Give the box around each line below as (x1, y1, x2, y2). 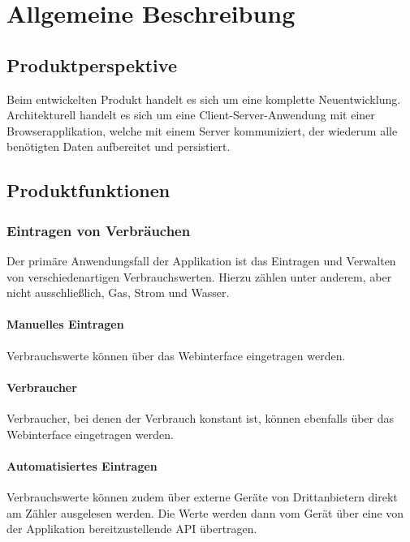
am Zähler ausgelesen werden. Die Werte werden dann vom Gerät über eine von (6, 504, 404, 521)
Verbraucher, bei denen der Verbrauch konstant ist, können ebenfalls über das (6, 409, 395, 426)
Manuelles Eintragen (6, 316, 124, 333)
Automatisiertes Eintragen (6, 457, 158, 474)
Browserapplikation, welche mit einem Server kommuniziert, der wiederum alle (6, 122, 398, 139)
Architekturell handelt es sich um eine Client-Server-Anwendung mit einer (6, 106, 375, 123)
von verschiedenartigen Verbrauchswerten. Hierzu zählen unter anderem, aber (6, 268, 392, 285)
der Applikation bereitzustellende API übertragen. (6, 520, 257, 537)
